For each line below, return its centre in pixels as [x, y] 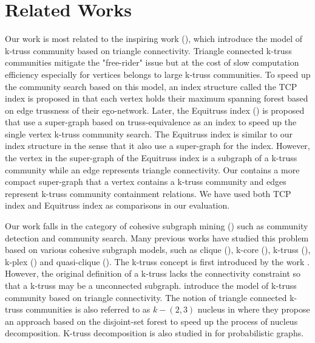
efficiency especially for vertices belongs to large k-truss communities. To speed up [158, 74]
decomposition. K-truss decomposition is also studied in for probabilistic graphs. [154, 333]
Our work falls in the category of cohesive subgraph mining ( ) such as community [157, 226]
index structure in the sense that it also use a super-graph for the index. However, [157, 146]
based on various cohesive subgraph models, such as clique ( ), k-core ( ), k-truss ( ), [158, 250]
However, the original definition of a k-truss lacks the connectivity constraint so [153, 273]
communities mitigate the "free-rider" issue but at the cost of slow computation [152, 62]
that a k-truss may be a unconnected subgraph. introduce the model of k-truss [151, 285]
